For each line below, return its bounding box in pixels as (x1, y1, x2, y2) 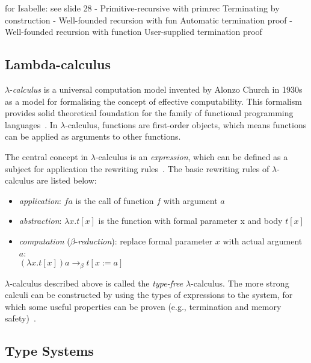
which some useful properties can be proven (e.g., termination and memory (5, 300, 282, 312)
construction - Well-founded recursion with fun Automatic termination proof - (5, 13, 292, 26)
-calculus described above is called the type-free (10, 276, 183, 289)
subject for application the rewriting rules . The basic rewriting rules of (5, 162, 269, 175)
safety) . (5, 312, 36, 324)
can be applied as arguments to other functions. (5, 130, 181, 143)
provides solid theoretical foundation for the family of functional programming (5, 107, 294, 119)
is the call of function (75, 194, 154, 206)
